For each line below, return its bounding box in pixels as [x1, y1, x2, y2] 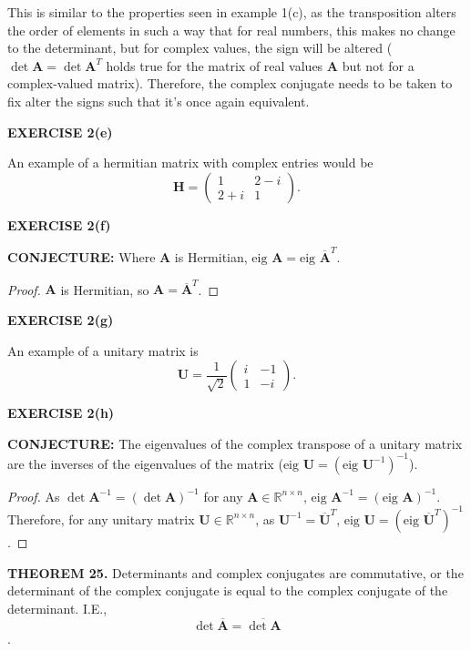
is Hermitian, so [60, 280, 149, 299]
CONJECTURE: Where [7, 248, 156, 267]
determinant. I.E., [7, 598, 108, 617]
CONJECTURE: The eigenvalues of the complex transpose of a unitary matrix [7, 433, 463, 453]
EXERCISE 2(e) [7, 122, 113, 141]
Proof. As [7, 486, 60, 505]
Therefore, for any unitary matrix [7, 509, 195, 528]
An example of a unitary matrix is [7, 341, 199, 360]
